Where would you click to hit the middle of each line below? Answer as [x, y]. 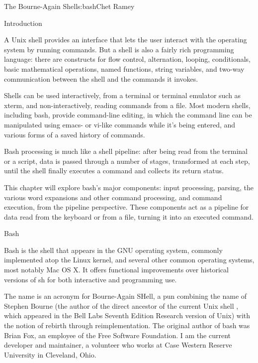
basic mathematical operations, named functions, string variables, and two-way [124, 68]
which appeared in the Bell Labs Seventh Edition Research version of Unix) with [127, 315]
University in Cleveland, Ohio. [50, 354]
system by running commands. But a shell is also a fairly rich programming [119, 49]
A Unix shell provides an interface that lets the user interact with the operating [126, 40]
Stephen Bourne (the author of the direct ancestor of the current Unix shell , [121, 305]
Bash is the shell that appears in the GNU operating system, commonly [113, 250]
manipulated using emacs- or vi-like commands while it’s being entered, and [120, 124]
